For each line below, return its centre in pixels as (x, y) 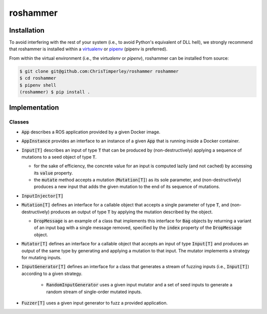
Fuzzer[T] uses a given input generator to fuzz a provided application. (95, 303)
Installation (27, 30)
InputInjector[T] (43, 196)
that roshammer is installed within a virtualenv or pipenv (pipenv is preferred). (88, 49)
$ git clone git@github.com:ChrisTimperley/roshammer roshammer (99, 71)
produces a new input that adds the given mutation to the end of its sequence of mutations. (127, 187)
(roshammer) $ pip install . (55, 92)
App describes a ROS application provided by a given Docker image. (91, 132)
